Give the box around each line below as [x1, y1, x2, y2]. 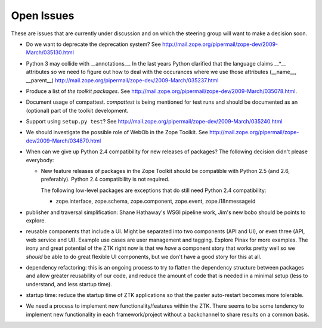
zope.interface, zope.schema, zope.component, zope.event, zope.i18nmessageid [55, 197, 256, 205]
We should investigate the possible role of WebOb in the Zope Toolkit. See [26, 129, 209, 136]
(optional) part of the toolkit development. [26, 107, 128, 114]
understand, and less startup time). [26, 280, 113, 287]
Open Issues [11, 9, 75, 22]
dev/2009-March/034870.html [26, 137, 101, 144]
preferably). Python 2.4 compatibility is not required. [41, 176, 170, 183]
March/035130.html [26, 49, 75, 56]
